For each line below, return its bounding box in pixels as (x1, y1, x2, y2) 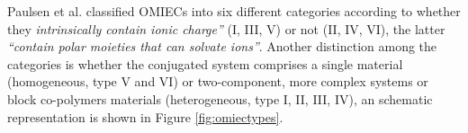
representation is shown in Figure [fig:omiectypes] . (7, 107, 283, 126)
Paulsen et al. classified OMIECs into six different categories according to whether (7, 2, 461, 20)
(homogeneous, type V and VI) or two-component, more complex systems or (7, 72, 428, 91)
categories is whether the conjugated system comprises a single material (7, 54, 403, 73)
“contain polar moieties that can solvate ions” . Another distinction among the (7, 37, 437, 56)
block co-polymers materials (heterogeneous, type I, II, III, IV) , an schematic (7, 89, 433, 108)
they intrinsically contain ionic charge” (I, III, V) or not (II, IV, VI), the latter (7, 19, 445, 38)
